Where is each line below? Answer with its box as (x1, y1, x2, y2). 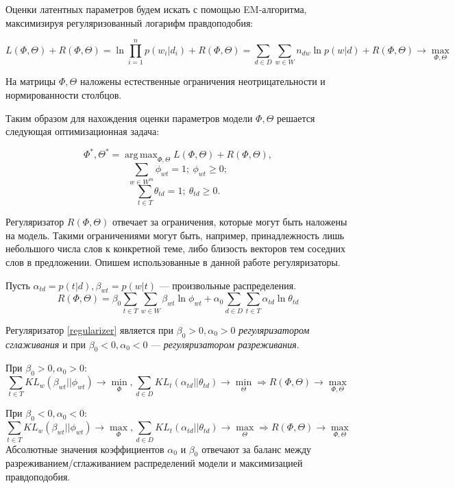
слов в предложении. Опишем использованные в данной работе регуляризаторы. (5, 254, 341, 269)
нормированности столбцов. (5, 87, 122, 101)
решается (276, 110, 315, 125)
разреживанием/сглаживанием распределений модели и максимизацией (5, 456, 303, 470)
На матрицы (5, 74, 56, 88)
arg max (125, 150, 158, 160)
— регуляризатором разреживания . (151, 337, 299, 351)
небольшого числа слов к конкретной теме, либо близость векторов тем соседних (5, 241, 345, 256)
